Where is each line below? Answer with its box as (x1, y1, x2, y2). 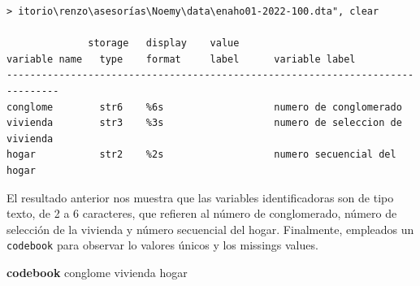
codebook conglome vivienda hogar (6, 263, 188, 280)
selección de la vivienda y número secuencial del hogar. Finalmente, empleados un (6, 220, 414, 237)
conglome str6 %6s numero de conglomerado (6, 101, 402, 113)
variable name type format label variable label (6, 53, 356, 65)
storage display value (88, 37, 240, 50)
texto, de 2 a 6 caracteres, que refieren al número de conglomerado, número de (6, 205, 397, 222)
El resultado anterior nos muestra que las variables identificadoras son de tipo (6, 188, 394, 206)
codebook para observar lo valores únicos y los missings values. (6, 236, 318, 253)
